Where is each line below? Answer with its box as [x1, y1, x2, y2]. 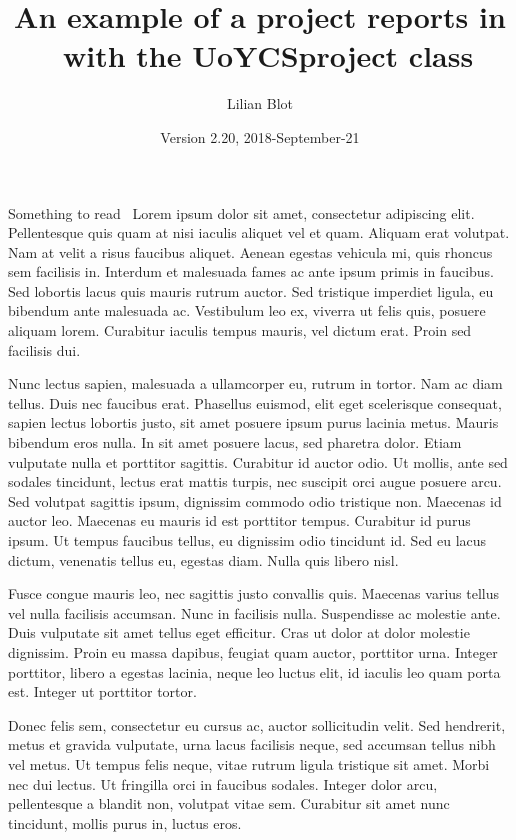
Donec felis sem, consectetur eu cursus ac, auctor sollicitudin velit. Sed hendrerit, [8, 714, 506, 735]
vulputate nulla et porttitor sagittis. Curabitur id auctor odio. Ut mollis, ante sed [8, 451, 508, 472]
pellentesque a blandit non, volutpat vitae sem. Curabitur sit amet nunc [8, 793, 450, 814]
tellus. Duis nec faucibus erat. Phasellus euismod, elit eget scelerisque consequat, [8, 392, 502, 413]
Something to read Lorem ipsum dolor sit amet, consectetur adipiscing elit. [8, 202, 475, 223]
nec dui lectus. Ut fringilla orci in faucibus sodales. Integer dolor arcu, [8, 773, 438, 794]
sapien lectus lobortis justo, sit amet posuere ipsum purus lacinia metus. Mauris [8, 412, 499, 433]
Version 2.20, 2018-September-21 [160, 126, 360, 147]
